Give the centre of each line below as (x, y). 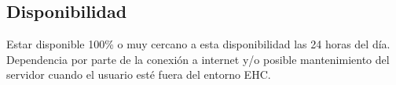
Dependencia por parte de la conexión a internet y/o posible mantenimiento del (198, 59)
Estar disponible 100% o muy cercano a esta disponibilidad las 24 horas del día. (198, 44)
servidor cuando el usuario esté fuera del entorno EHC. (139, 74)
